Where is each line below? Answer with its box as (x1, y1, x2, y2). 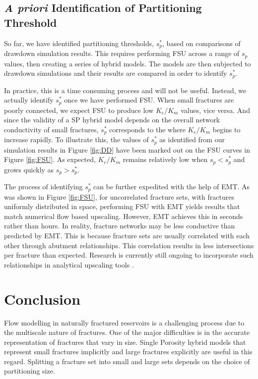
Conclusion (4, 288, 81, 309)
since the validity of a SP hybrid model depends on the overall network (4, 114, 220, 125)
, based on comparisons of (162, 38, 241, 48)
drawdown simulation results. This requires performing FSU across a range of (4, 48, 240, 58)
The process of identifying (4, 181, 83, 192)
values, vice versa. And (181, 105, 250, 115)
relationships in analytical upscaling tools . (4, 259, 134, 270)
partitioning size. (4, 366, 55, 376)
